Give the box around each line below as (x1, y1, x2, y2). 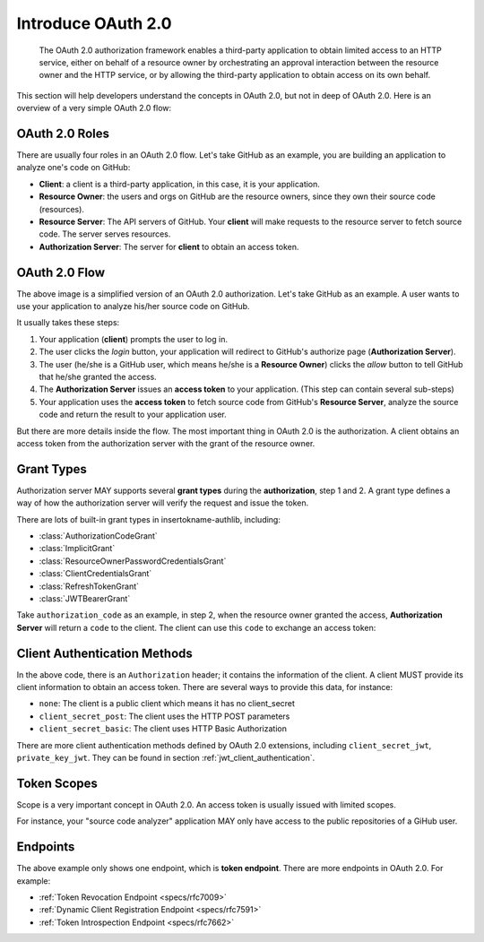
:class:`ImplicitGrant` (39, 543, 116, 554)
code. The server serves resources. (39, 229, 171, 239)
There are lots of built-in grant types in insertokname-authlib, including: (16, 514, 281, 524)
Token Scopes (16, 775, 99, 791)
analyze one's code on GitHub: (16, 162, 131, 173)
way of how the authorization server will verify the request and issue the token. (16, 497, 309, 508)
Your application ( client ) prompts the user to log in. (39, 333, 229, 344)
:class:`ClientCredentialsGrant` (39, 568, 152, 579)
